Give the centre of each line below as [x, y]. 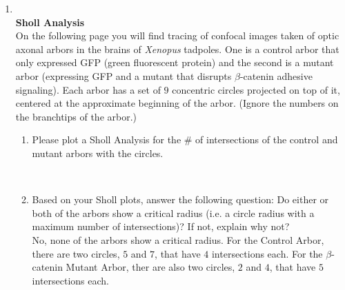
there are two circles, [76, 253]
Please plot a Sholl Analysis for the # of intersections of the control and [185, 139]
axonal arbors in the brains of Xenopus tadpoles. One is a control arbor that [177, 49]
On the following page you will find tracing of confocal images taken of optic [177, 35]
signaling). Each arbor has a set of [88, 89]
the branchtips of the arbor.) [76, 116]
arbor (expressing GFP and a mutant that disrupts [124, 75]
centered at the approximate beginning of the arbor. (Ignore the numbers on [177, 103]
